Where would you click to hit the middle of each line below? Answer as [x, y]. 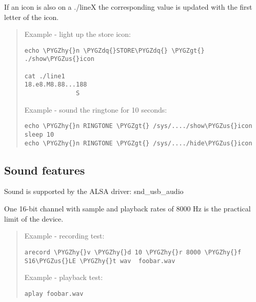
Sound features [45, 170]
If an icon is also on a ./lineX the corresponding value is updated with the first [128, 7]
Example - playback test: [64, 277]
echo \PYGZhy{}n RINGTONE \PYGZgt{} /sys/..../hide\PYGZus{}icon [138, 143]
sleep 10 [39, 134]
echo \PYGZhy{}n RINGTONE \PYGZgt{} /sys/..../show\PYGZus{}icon [138, 126]
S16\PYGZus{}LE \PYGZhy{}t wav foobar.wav [100, 261]
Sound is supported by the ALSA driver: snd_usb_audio [94, 191]
